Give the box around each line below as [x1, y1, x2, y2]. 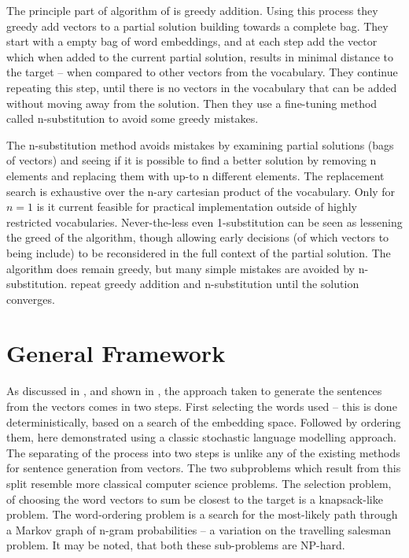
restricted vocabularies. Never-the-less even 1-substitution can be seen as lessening [6, 213, 403, 230]
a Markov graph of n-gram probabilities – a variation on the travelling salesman [6, 521, 391, 538]
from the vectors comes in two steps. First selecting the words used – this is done [6, 398, 397, 414]
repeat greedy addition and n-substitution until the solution [70, 275, 359, 292]
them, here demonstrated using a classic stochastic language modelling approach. [6, 429, 397, 445]
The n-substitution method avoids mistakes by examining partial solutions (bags [6, 136, 394, 153]
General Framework [6, 337, 226, 369]
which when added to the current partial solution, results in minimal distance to [6, 48, 394, 65]
